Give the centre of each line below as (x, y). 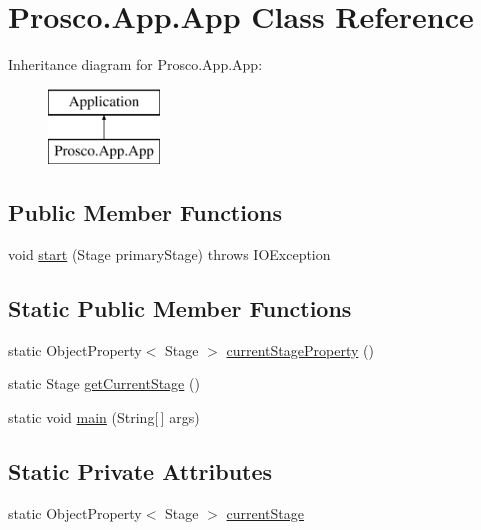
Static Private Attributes (140, 471)
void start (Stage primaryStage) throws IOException (169, 254)
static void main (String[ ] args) (104, 417)
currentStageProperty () (300, 349)
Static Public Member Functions (180, 308)
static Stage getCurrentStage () (104, 383)
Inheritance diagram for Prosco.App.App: (135, 64)
